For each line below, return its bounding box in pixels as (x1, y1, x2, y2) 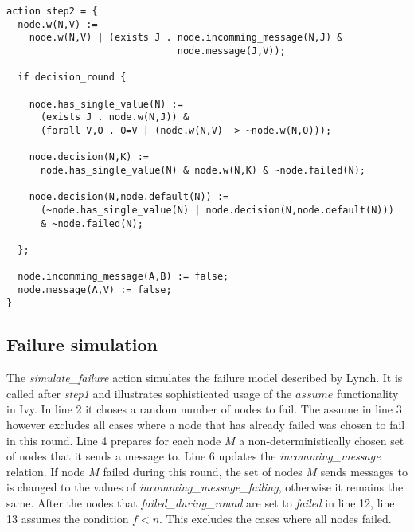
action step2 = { (6, 6, 98, 17)
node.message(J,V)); (177, 45, 286, 57)
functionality (336, 385, 399, 401)
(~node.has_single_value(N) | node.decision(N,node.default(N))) (40, 204, 394, 216)
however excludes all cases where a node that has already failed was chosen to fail (6, 417, 405, 433)
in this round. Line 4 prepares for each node (6, 432, 221, 448)
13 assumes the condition (6, 510, 129, 526)
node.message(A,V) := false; (18, 284, 172, 295)
